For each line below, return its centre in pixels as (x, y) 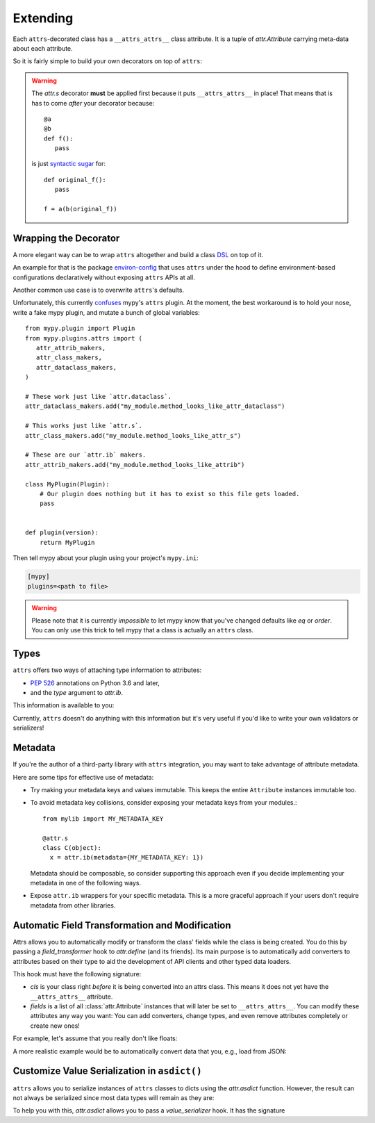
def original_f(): (75, 180)
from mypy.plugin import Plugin (80, 329)
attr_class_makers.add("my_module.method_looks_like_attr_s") (133, 435)
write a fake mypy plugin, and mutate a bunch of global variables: (107, 312)
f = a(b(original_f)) (81, 209)
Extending (43, 18)
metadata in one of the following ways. (86, 883)
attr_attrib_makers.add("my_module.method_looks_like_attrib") (135, 465)
